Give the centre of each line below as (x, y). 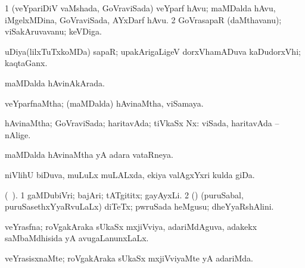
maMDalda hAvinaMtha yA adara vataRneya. (89, 155)
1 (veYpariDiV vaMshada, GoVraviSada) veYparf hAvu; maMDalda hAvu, (140, 8)
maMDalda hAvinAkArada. (55, 82)
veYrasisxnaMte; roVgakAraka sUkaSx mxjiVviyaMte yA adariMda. (129, 258)
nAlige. (18, 134)
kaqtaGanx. (26, 63)
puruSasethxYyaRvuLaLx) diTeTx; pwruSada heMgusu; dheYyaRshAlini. (139, 206)
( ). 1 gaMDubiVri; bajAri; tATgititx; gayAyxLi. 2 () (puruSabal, (124, 194)
